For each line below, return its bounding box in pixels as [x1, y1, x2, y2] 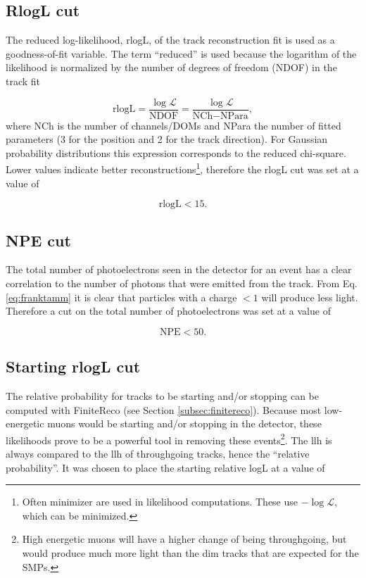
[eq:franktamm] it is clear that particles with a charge [6, 289, 237, 304]
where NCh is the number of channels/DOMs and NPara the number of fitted [6, 118, 341, 132]
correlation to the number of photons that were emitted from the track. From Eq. [6, 276, 358, 291]
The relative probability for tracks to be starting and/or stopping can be [6, 389, 320, 403]
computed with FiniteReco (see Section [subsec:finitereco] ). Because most [6, 402, 322, 417]
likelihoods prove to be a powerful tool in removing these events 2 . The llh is [6, 430, 332, 447]
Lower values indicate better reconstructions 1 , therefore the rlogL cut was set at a [6, 160, 359, 177]
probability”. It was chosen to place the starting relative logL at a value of [6, 460, 325, 475]
